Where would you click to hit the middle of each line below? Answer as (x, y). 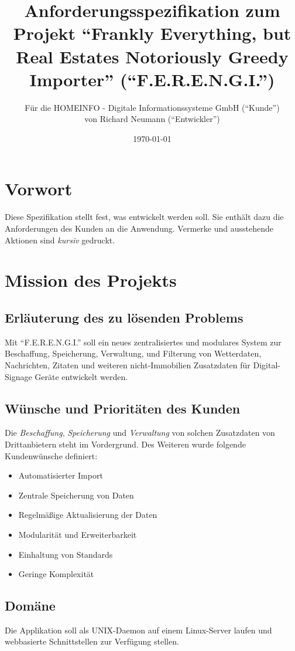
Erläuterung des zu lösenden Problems (124, 317)
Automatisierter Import (61, 475)
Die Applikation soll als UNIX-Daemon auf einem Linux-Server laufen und (138, 630)
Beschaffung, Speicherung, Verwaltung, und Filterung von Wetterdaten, (133, 353)
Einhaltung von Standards (66, 554)
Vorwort (39, 189)
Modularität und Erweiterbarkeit (78, 534)
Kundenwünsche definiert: (51, 455)
